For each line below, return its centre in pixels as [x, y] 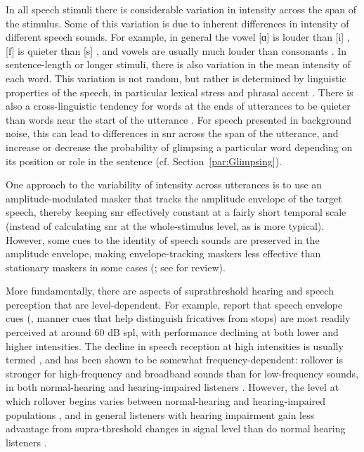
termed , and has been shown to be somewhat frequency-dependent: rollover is [174, 360]
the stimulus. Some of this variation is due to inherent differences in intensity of [177, 23]
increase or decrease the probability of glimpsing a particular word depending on [179, 147]
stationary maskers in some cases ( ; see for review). [116, 267]
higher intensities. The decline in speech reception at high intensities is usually [175, 346]
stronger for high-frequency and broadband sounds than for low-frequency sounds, [182, 373]
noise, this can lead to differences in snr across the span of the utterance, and [172, 133]
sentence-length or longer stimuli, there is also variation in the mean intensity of [178, 64]
